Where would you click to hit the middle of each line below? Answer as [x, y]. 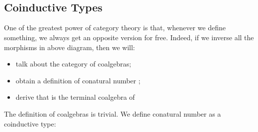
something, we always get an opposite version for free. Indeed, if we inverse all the [129, 37]
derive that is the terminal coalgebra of [75, 97]
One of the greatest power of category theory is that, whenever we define [115, 28]
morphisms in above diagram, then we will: [70, 47]
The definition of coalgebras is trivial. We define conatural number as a [113, 113]
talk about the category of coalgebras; [73, 64]
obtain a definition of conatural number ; [78, 80]
